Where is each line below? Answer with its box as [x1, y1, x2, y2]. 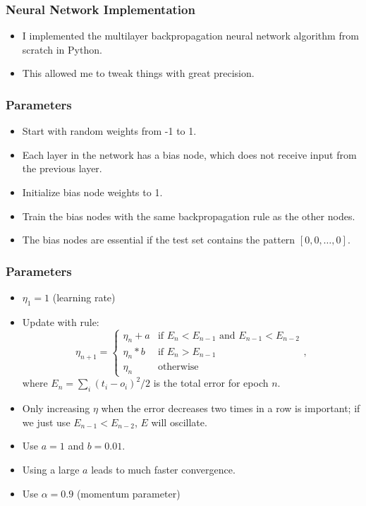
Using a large [22, 462, 80, 476]
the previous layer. [22, 161, 102, 176]
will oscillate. [151, 414, 207, 429]
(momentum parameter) [76, 486, 181, 500]
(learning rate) [52, 290, 116, 304]
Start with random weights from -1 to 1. [22, 124, 197, 138]
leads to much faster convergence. [91, 462, 236, 476]
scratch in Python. [22, 42, 102, 56]
